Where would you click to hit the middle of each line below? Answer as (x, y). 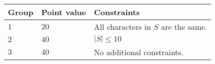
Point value (64, 12)
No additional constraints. (139, 52)
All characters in (123, 27)
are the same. (184, 27)
